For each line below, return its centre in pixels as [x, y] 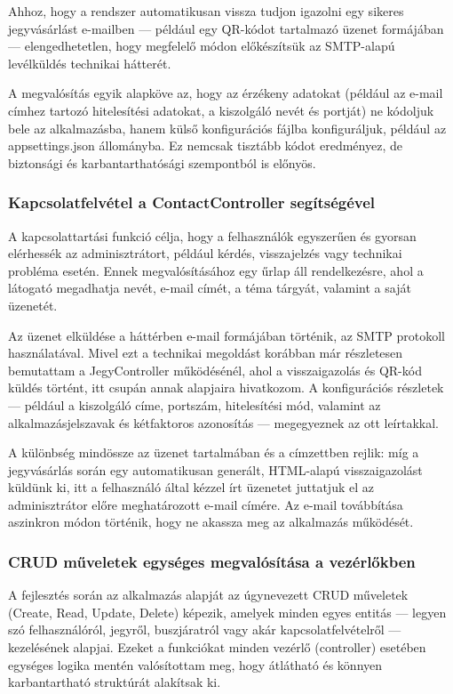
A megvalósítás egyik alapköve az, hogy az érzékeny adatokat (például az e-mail [226, 93]
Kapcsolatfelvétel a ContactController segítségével [192, 202]
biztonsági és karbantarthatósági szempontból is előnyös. [162, 162]
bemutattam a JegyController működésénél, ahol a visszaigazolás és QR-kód [215, 370]
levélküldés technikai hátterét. [90, 63]
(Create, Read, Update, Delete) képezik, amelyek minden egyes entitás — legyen [227, 612]
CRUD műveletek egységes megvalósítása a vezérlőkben [212, 561]
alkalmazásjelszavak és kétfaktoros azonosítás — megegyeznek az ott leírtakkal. [224, 422]
